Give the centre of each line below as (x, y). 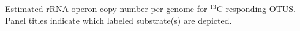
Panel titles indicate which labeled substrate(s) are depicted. (118, 20)
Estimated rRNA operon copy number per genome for (106, 8)
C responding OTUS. (256, 8)
